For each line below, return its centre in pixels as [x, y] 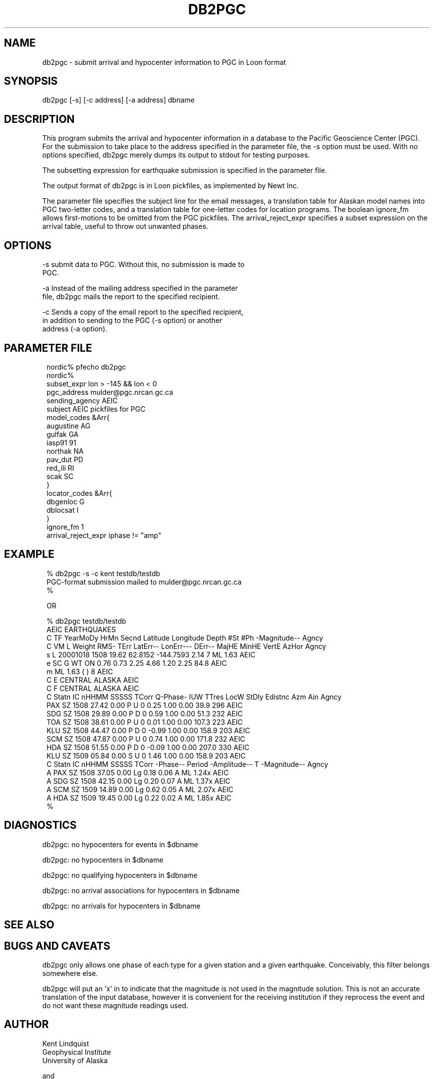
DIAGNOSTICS [40, 825]
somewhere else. [70, 973]
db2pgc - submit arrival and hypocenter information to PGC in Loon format [164, 62]
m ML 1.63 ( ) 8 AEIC [80, 671]
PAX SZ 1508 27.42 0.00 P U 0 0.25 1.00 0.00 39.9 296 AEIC [145, 705]
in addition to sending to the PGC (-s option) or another [132, 321]
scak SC [60, 476]
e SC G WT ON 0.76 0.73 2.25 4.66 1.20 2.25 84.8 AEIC [137, 663]
